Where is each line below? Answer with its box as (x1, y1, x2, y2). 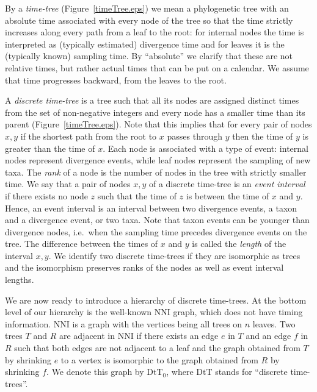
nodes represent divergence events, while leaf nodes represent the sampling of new (5, 154, 311, 166)
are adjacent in (59, 329, 115, 342)
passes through (167, 129, 222, 142)
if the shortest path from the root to (20, 129, 157, 142)
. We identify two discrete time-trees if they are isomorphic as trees (48, 249, 301, 262)
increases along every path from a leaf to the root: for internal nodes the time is (5, 26, 304, 38)
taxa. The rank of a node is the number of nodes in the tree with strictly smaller (5, 165, 307, 178)
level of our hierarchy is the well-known (5, 305, 152, 318)
